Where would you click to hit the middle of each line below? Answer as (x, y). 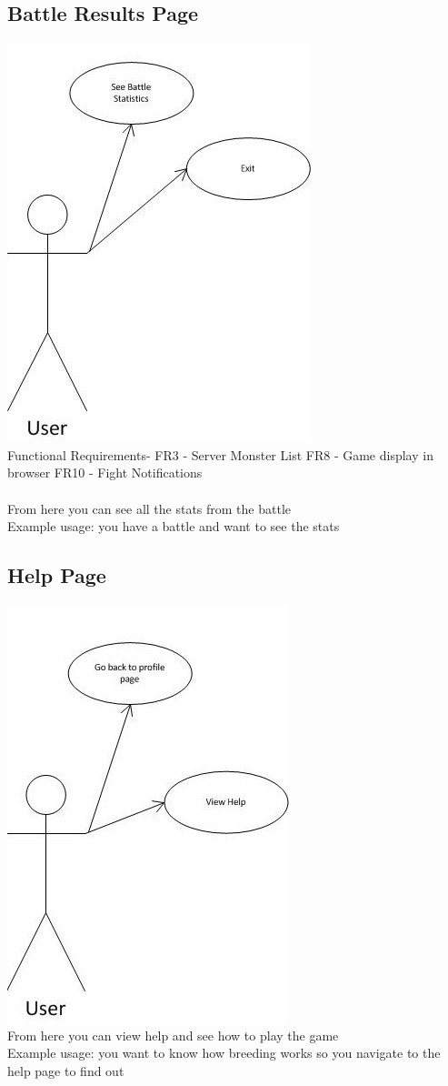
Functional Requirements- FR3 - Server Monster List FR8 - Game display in (220, 454)
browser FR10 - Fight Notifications (105, 473)
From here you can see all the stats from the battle (149, 508)
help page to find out (66, 1070)
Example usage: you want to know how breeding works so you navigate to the (224, 1053)
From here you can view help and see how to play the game (173, 1035)
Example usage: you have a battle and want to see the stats (174, 526)
